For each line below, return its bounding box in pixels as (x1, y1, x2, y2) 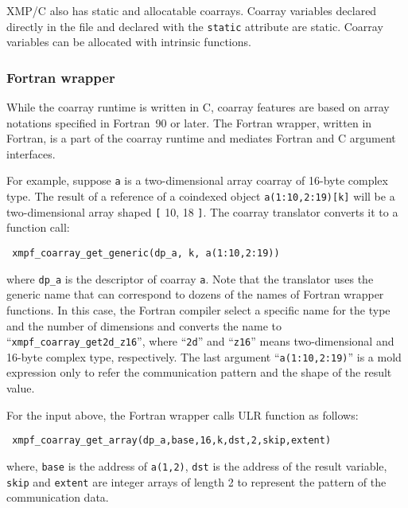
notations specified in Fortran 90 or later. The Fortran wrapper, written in (6, 114, 372, 131)
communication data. (6, 489, 109, 506)
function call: (6, 219, 70, 236)
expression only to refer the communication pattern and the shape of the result (6, 364, 392, 381)
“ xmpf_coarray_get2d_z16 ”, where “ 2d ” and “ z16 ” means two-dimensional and (6, 333, 394, 350)
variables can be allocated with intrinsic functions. (6, 33, 251, 50)
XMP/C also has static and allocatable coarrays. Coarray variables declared (6, 2, 377, 18)
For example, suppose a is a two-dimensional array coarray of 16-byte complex (6, 172, 388, 189)
